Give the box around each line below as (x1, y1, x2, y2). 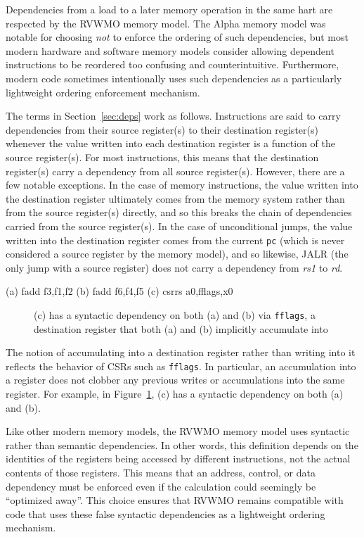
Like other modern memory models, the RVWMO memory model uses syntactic (6, 424, 350, 438)
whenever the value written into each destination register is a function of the (6, 136, 335, 151)
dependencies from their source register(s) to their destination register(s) (6, 122, 318, 137)
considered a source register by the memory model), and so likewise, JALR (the (6, 246, 349, 261)
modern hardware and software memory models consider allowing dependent (6, 43, 334, 58)
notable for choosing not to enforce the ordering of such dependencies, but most (6, 30, 349, 44)
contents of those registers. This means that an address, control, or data (6, 465, 316, 479)
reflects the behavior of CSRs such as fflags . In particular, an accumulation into (6, 358, 356, 373)
